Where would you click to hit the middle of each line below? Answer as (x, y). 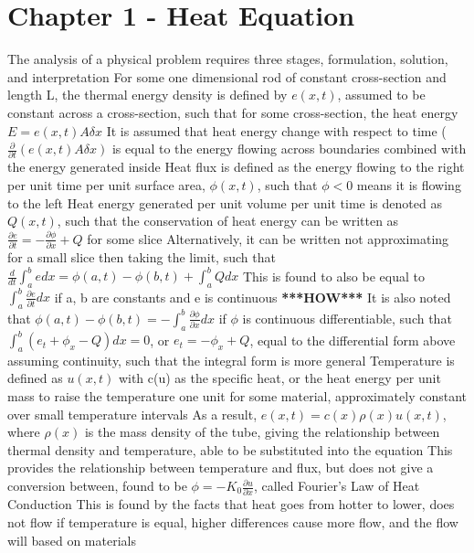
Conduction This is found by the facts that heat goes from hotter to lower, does (231, 504)
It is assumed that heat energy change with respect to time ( (276, 130)
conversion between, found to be (97, 486)
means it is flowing (409, 185)
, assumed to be (381, 95)
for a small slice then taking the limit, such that (142, 257)
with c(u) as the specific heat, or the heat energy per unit (279, 378)
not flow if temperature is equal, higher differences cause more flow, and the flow (233, 521)
